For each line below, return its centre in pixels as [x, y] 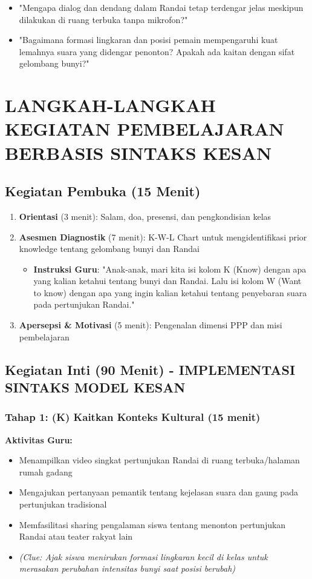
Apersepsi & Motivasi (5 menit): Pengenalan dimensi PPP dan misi [151, 325]
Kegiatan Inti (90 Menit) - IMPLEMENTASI [150, 369]
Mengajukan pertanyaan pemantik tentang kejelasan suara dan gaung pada [158, 492]
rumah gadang [46, 471]
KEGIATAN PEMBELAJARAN [145, 129]
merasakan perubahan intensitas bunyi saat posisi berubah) [127, 568]
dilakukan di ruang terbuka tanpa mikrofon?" [103, 19]
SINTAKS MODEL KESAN [95, 387]
